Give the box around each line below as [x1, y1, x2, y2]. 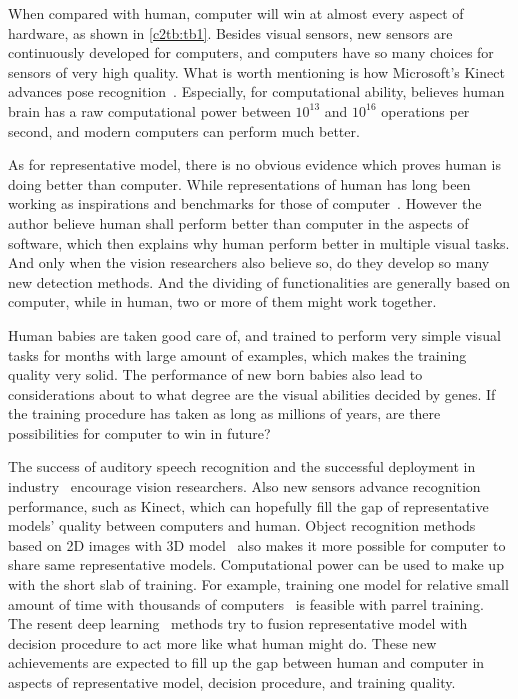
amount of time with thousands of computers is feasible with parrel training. [8, 593, 484, 614]
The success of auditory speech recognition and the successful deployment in [8, 456, 476, 477]
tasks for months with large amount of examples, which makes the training [8, 344, 467, 365]
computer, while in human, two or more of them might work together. [8, 291, 437, 312]
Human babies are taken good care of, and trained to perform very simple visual [8, 324, 501, 345]
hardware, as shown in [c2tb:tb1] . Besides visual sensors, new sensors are [8, 22, 453, 43]
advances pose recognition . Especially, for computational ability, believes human [8, 81, 505, 102]
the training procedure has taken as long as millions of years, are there [8, 403, 441, 424]
